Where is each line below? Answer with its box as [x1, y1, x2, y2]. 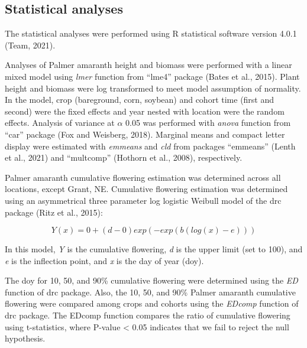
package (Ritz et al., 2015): [5, 206, 103, 218]
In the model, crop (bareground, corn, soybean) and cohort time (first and [5, 93, 274, 106]
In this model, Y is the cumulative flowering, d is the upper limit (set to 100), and [5, 243, 303, 255]
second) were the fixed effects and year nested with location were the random [5, 105, 285, 117]
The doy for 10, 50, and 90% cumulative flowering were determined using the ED [5, 274, 298, 287]
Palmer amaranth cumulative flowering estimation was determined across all [5, 171, 281, 183]
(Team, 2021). [5, 38, 56, 51]
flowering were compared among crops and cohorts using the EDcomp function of [5, 297, 299, 310]
